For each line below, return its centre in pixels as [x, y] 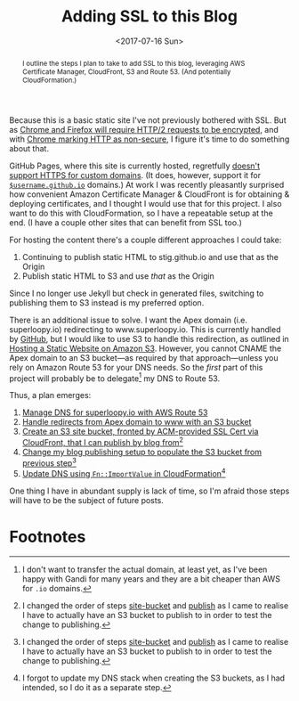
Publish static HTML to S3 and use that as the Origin [118, 276]
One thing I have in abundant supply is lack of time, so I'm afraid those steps [149, 491]
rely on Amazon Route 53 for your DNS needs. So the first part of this [136, 367]
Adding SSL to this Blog [149, 16]
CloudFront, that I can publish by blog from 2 [103, 442]
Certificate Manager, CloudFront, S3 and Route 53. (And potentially [126, 72]
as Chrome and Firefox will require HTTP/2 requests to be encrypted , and [144, 129]
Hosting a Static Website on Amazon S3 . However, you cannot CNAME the [145, 348]
